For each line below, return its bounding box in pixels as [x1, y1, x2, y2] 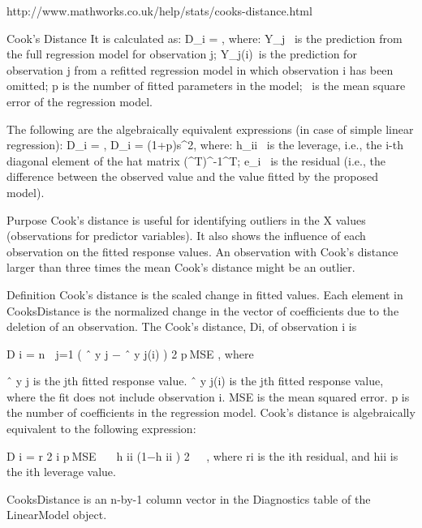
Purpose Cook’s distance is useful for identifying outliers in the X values [6, 211, 366, 228]
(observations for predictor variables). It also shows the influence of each [6, 227, 366, 244]
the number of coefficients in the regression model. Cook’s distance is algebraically [6, 404, 416, 421]
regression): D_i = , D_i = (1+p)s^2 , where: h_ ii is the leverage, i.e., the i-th [6, 136, 403, 153]
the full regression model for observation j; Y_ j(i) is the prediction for [6, 45, 357, 62]
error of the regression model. [6, 92, 153, 109]
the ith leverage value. [6, 463, 116, 480]
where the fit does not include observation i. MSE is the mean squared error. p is [6, 388, 410, 405]
